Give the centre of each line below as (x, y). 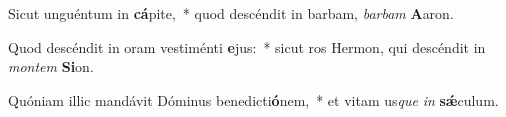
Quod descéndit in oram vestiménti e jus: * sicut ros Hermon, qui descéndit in (247, 46)
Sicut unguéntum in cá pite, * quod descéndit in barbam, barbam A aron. (231, 13)
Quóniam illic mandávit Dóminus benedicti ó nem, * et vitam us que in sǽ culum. (253, 99)
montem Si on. (51, 66)
